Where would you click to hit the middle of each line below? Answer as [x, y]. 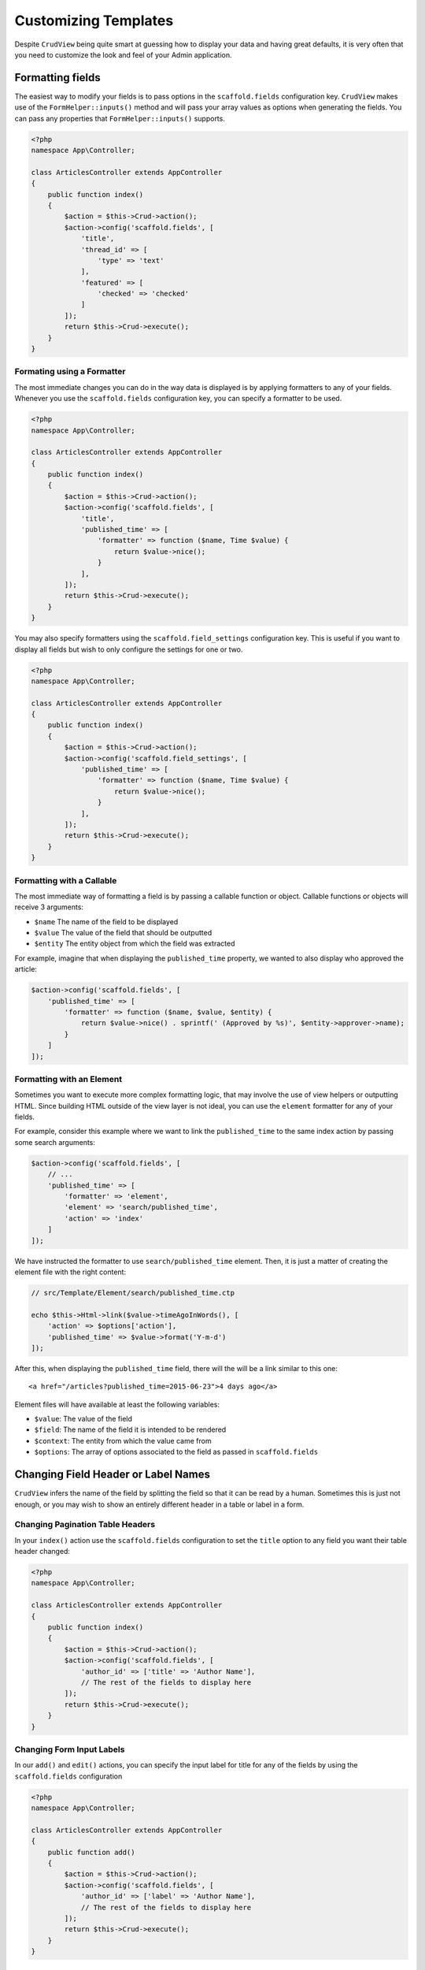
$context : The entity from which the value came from [123, 1440]
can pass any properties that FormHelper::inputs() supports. [120, 118]
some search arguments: [55, 1142]
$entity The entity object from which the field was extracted [135, 944]
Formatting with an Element [68, 1079]
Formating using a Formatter [70, 372]
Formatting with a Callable [66, 880]
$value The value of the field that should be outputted [123, 933]
